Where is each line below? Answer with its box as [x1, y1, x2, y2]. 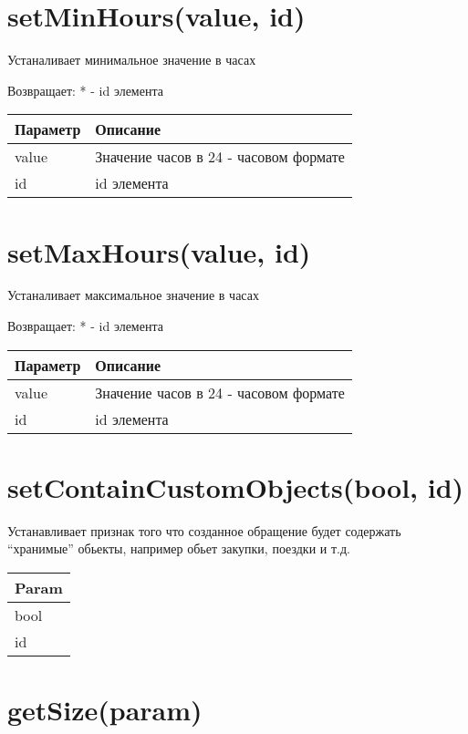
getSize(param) [7, 691, 203, 729]
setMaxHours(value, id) [7, 233, 311, 270]
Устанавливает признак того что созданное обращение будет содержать [7, 521, 401, 540]
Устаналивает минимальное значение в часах [7, 50, 256, 69]
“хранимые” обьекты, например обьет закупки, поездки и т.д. [7, 539, 350, 558]
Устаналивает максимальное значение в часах [7, 285, 259, 305]
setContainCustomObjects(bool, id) [7, 468, 464, 505]
